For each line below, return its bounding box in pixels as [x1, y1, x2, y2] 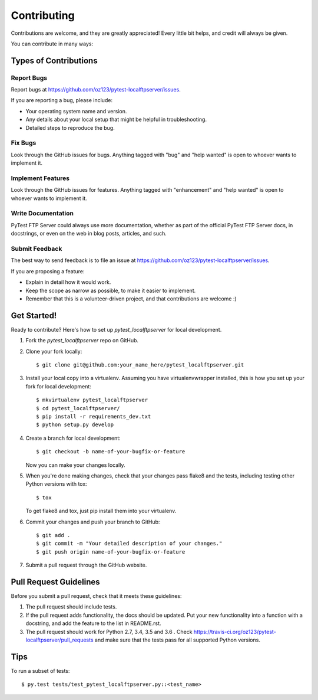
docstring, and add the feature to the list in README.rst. [25, 620, 161, 627]
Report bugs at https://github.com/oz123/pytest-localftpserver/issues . [11, 86, 181, 93]
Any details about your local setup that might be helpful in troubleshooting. [25, 116, 207, 123]
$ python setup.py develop [36, 421, 114, 428]
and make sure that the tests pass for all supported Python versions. [94, 636, 260, 643]
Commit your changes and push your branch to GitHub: [25, 518, 160, 525]
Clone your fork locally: [25, 348, 82, 355]
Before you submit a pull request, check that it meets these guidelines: [11, 592, 182, 599]
